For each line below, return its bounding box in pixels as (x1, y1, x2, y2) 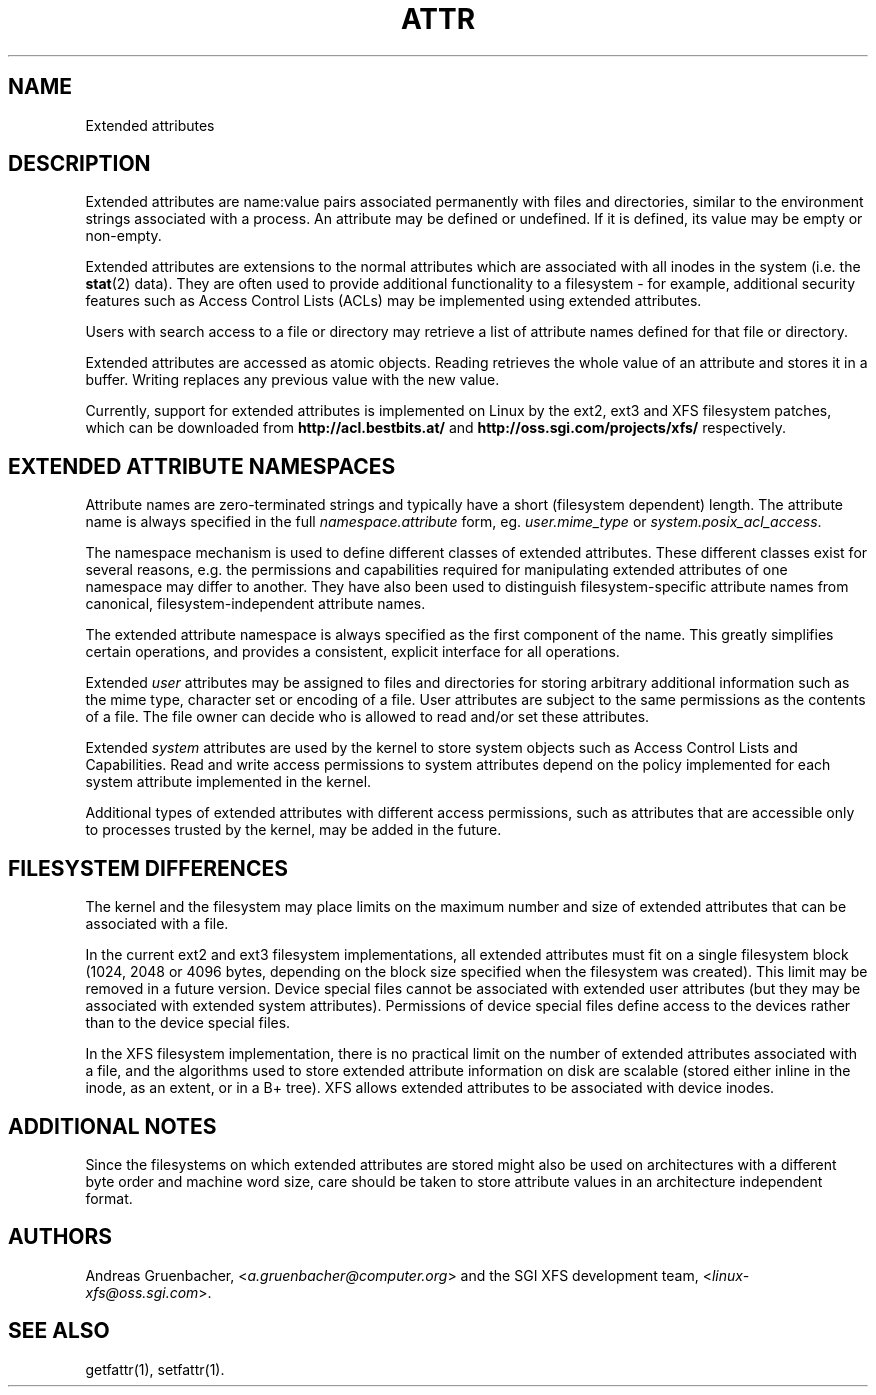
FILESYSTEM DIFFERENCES (8, 855, 288, 881)
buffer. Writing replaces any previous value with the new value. (85, 371, 500, 389)
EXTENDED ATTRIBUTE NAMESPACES (8, 453, 396, 479)
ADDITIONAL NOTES (8, 1113, 217, 1139)
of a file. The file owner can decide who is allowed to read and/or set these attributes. (85, 708, 650, 726)
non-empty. (85, 227, 162, 245)
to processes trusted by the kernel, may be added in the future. (85, 821, 502, 839)
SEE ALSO (8, 1318, 110, 1344)
